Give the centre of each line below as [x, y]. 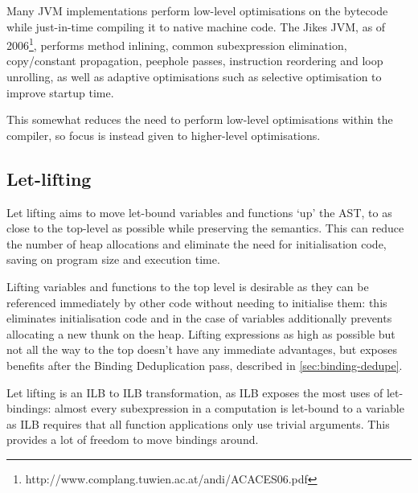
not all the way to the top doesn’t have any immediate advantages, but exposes [202, 349]
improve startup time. [60, 92]
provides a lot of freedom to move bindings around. [133, 440]
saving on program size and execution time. [113, 259]
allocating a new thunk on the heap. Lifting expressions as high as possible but [201, 333]
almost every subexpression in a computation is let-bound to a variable [229, 408]
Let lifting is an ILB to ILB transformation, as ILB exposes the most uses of [195, 392]
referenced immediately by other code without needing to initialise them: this [197, 302]
